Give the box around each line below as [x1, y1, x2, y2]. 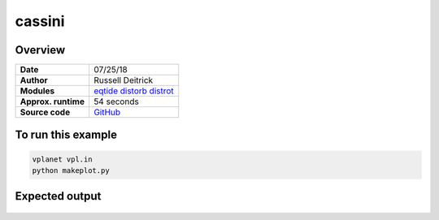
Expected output [15, 189, 102, 203]
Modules [20, 85, 55, 97]
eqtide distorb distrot [93, 85, 174, 97]
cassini [15, 12, 65, 30]
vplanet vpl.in [32, 154, 93, 164]
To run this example [15, 128, 118, 142]
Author [20, 75, 48, 86]
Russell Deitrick [93, 75, 154, 86]
